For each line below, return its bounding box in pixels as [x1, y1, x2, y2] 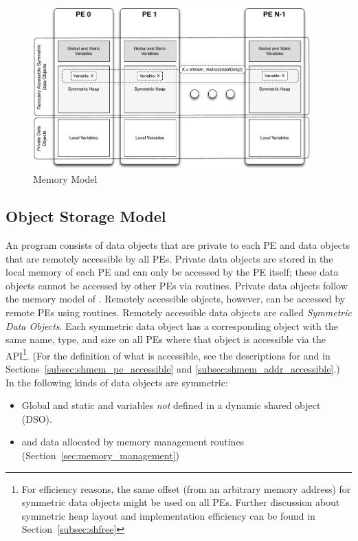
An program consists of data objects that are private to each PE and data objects [5, 237, 350, 252]
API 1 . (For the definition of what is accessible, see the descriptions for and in [5, 346, 331, 362]
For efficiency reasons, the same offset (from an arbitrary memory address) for [21, 481, 351, 496]
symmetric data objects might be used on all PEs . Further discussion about [21, 495, 340, 509]
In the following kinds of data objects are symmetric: [5, 375, 228, 389]
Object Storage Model [5, 206, 166, 227]
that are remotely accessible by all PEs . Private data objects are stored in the [5, 251, 333, 265]
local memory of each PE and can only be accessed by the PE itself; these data [5, 265, 339, 279]
